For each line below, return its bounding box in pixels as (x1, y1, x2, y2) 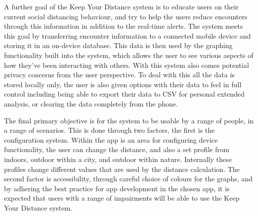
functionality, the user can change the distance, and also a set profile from (4, 144, 230, 155)
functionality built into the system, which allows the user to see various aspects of (4, 50, 254, 60)
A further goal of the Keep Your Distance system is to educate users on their (4, 1, 239, 11)
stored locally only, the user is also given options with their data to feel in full (4, 79, 242, 89)
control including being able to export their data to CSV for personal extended (4, 89, 245, 99)
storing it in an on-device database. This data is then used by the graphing (4, 40, 233, 51)
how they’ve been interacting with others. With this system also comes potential (4, 59, 249, 70)
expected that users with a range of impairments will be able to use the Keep (4, 193, 240, 203)
